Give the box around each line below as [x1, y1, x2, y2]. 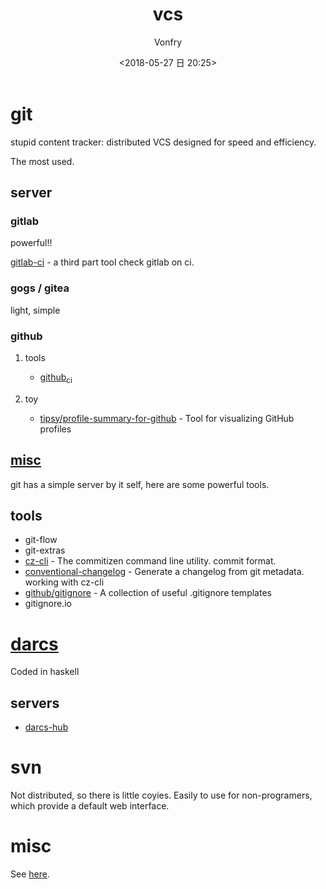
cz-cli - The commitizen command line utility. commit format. [24, 555, 277, 567]
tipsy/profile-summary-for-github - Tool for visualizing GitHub [39, 412, 295, 424]
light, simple [10, 304, 61, 316]
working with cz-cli [24, 576, 105, 588]
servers [10, 694, 60, 712]
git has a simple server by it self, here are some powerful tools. [10, 478, 270, 490]
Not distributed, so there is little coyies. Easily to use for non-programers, [10, 789, 313, 802]
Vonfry [153, 36, 183, 48]
